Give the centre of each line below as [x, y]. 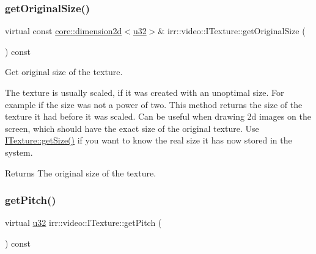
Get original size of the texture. [64, 72]
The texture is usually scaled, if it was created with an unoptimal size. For [145, 92]
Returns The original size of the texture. [81, 172]
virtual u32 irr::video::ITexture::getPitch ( [83, 223]
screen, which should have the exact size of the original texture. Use [132, 128]
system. [19, 152]
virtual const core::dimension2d [64, 31]
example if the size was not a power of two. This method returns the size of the [154, 104]
